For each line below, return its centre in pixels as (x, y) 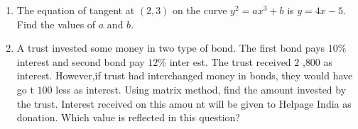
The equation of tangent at (76, 10)
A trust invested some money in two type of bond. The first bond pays (171, 48)
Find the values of (56, 24)
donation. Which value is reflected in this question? (128, 117)
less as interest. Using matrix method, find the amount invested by (201, 89)
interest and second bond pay (81, 61)
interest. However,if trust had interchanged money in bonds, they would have (185, 75)
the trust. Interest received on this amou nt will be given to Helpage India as (184, 103)
